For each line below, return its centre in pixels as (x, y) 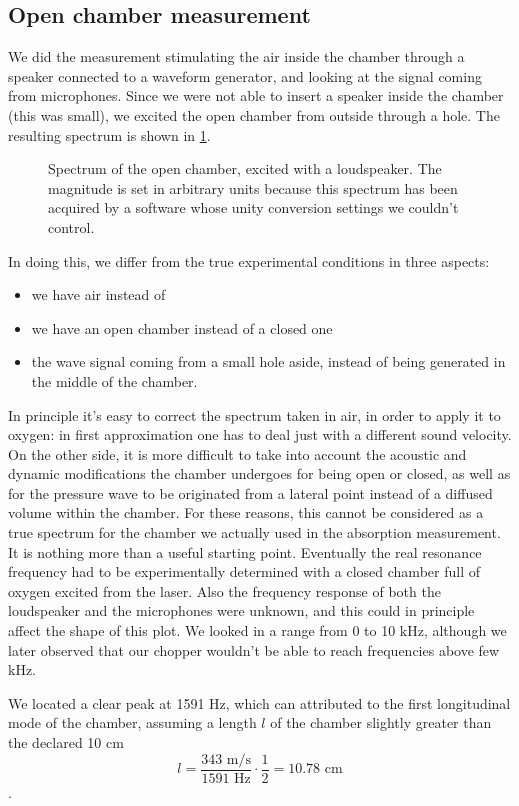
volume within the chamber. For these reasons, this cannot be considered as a (246, 512)
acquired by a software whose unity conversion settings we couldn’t (253, 207)
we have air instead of (98, 294)
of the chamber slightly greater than (381, 722)
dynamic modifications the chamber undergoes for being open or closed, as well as (259, 473)
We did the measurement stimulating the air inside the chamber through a (236, 56)
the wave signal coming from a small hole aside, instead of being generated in (268, 361)
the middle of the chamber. (114, 380)
